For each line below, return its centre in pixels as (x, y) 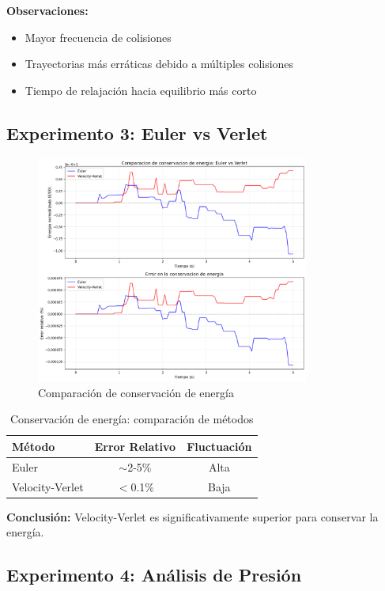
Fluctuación (219, 446)
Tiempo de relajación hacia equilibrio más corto (141, 90)
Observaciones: (47, 10)
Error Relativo (135, 446)
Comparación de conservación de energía (136, 392)
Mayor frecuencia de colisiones (98, 37)
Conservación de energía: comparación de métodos (132, 419)
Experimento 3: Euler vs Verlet (137, 133)
